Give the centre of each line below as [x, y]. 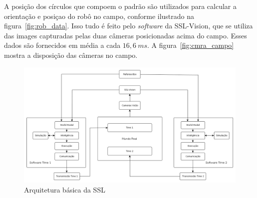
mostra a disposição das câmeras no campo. [71, 55]
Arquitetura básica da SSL [65, 190]
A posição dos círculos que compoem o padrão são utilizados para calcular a [121, 6]
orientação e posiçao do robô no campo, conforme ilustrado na [99, 16]
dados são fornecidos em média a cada [62, 45]
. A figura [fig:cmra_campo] [191, 45]
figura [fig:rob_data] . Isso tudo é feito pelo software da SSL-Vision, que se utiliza [128, 26]
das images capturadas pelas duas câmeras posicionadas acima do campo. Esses [126, 35]
